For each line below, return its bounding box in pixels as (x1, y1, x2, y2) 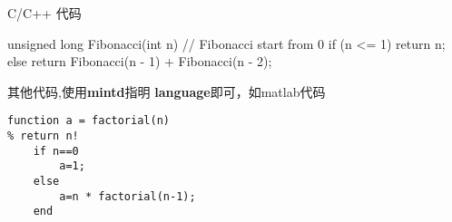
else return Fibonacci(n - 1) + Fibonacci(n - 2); (7, 52, 272, 71)
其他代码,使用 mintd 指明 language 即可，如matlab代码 (7, 82, 326, 101)
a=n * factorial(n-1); (59, 189, 196, 203)
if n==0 (33, 144, 79, 158)
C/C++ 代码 (7, 4, 82, 22)
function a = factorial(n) (7, 114, 170, 128)
